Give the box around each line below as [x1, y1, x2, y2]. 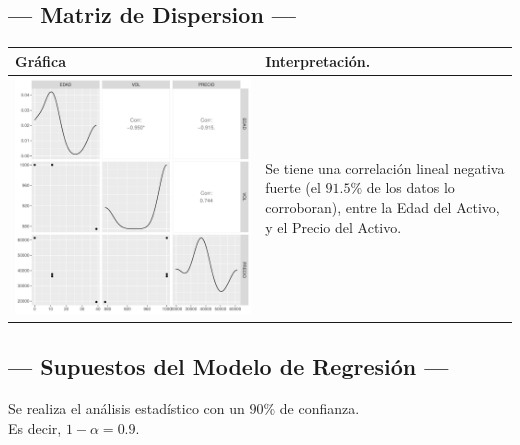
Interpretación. [265, 50, 371, 71]
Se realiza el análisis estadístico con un [8, 398, 245, 419]
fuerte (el [265, 177, 321, 198]
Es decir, [8, 417, 62, 438]
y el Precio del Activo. [265, 216, 402, 237]
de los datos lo [366, 177, 455, 198]
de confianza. [279, 398, 360, 419]
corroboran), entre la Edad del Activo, [265, 196, 500, 217]
